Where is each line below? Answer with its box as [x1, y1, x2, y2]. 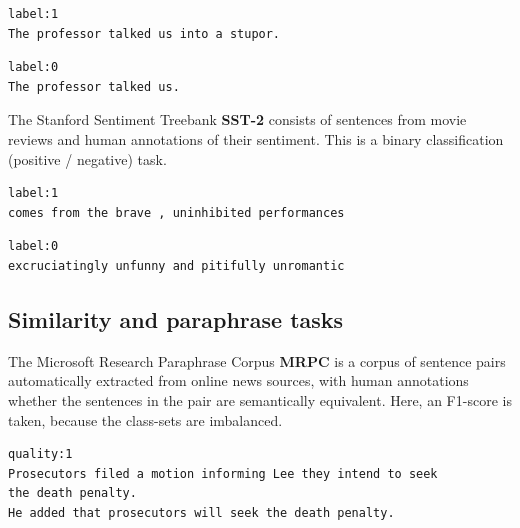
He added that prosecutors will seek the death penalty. [8, 505, 395, 520]
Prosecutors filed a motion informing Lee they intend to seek [8, 466, 438, 481]
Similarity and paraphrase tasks [8, 303, 344, 334]
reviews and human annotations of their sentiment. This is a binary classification [8, 128, 504, 149]
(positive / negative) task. [8, 148, 167, 169]
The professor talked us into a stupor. [8, 26, 281, 41]
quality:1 [8, 447, 73, 462]
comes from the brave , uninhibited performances [8, 205, 345, 220]
